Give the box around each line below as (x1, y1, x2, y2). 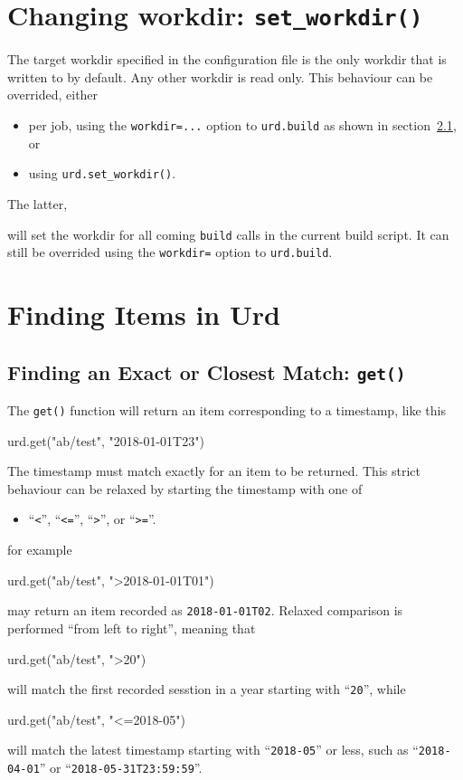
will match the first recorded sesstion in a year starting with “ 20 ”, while (7, 680, 406, 699)
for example (7, 540, 72, 559)
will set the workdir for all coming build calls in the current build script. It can (7, 224, 449, 243)
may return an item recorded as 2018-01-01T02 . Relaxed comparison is (7, 601, 403, 620)
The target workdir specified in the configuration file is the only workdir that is (7, 50, 447, 69)
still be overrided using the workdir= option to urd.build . (7, 243, 333, 262)
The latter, (7, 194, 68, 213)
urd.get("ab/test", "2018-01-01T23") (7, 431, 204, 450)
